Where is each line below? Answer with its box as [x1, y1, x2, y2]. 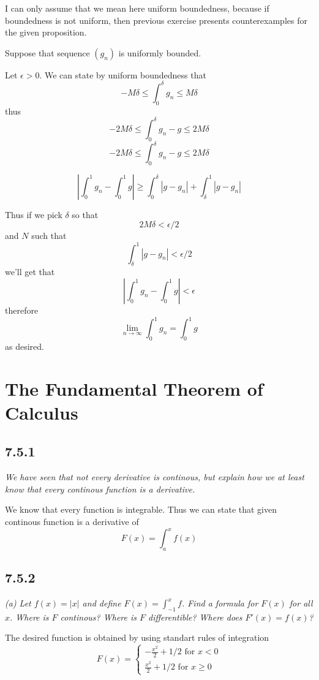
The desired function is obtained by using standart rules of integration [5, 631, 269, 644]
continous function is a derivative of [5, 515, 139, 527]
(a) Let [5, 597, 31, 610]
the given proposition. [5, 26, 87, 39]
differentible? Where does [148, 610, 242, 623]
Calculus [5, 399, 78, 425]
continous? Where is [60, 610, 137, 623]
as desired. [5, 339, 44, 352]
